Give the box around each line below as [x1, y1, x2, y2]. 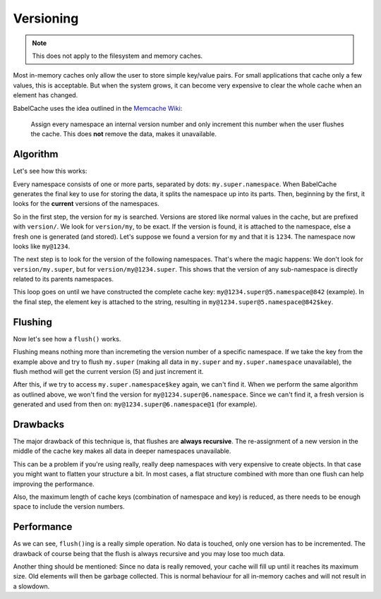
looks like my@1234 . [13, 242, 71, 250]
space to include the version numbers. [13, 502, 125, 511]
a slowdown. [13, 582, 50, 591]
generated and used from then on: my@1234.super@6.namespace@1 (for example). [13, 400, 258, 409]
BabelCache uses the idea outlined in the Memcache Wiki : [13, 104, 183, 112]
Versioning [13, 11, 79, 26]
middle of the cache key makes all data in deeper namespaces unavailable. [13, 447, 231, 455]
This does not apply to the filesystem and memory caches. [32, 52, 203, 60]
